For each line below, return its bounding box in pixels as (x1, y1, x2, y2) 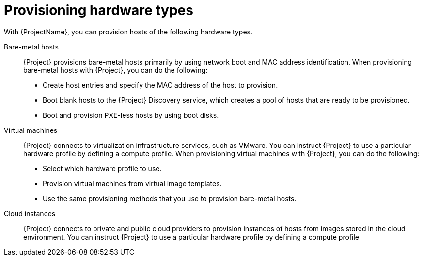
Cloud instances (4, 209, 56, 218)
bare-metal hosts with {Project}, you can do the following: (23, 65, 208, 74)
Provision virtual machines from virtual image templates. (43, 179, 222, 188)
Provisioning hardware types (4, 2, 193, 18)
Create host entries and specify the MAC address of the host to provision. (43, 81, 278, 89)
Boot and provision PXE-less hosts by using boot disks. (43, 111, 219, 119)
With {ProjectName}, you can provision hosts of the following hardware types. (4, 27, 252, 36)
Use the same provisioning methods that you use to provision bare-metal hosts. (43, 194, 297, 203)
